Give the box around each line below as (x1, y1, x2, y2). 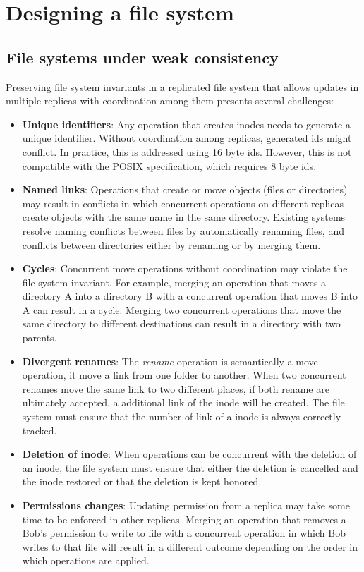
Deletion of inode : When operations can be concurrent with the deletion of (22, 446, 357, 461)
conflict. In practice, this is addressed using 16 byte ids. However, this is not (22, 144, 352, 159)
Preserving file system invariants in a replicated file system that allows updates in (6, 79, 359, 94)
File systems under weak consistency (6, 46, 279, 68)
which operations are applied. (22, 553, 150, 568)
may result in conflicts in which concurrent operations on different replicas (22, 195, 344, 210)
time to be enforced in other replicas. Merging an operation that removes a (22, 511, 346, 526)
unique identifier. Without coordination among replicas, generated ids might (22, 130, 352, 145)
